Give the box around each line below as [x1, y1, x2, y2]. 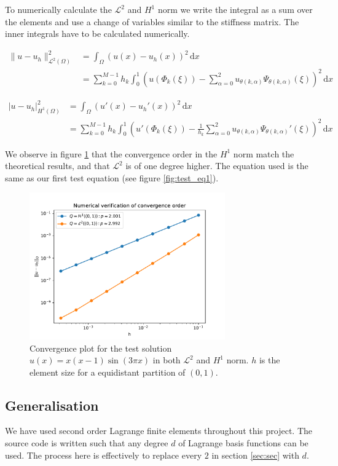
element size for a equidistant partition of [29, 365, 186, 378]
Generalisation [5, 395, 99, 414]
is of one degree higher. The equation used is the [125, 159, 309, 172]
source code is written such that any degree [5, 436, 168, 449]
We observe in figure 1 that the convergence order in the [5, 147, 218, 160]
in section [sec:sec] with [211, 448, 299, 461]
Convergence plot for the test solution [29, 341, 172, 354]
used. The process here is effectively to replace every [5, 448, 202, 461]
